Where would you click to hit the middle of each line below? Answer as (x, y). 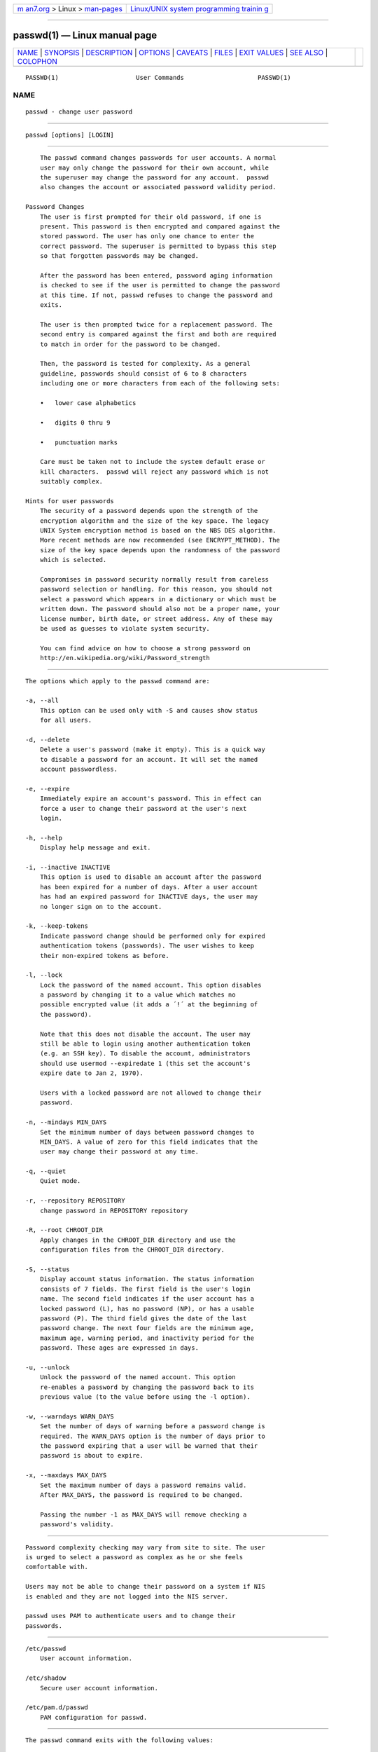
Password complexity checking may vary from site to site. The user (145, 1547)
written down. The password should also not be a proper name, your (160, 609)
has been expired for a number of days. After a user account (149, 887)
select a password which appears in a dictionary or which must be (158, 599)
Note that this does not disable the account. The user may (145, 1034)
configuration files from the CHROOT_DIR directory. (132, 1250)
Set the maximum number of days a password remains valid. (143, 1485)
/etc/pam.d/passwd (57, 1707)
